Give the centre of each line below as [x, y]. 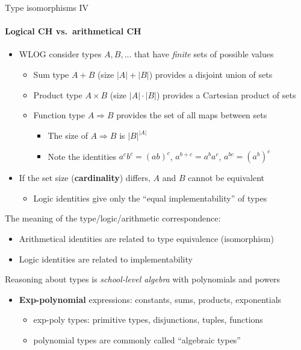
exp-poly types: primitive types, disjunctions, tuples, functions [148, 320]
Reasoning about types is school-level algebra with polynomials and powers [143, 279]
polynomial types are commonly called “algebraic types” [137, 340]
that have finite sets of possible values [204, 54]
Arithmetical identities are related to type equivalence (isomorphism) [146, 239]
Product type [58, 94]
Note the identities [82, 156]
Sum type [51, 74]
